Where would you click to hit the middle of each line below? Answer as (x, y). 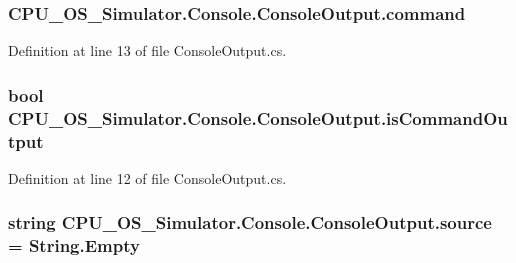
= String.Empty (74, 245)
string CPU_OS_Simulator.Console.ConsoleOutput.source (250, 222)
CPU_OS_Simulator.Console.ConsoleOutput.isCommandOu (258, 117)
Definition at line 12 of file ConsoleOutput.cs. (147, 177)
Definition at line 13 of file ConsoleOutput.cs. (147, 50)
